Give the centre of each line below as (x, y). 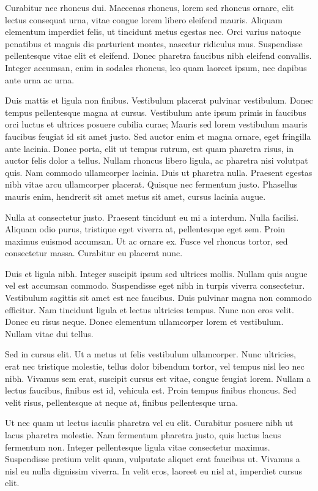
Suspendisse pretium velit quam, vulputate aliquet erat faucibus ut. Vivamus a (153, 459)
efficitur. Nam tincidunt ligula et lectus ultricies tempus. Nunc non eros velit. (150, 309)
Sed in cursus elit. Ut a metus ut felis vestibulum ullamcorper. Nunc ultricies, (150, 354)
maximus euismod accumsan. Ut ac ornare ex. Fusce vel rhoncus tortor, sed (146, 241)
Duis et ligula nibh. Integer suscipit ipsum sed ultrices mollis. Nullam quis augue (156, 273)
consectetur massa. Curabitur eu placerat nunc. (94, 253)
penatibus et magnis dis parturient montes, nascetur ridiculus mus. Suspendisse (154, 43)
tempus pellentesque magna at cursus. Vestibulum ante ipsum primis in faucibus (156, 112)
